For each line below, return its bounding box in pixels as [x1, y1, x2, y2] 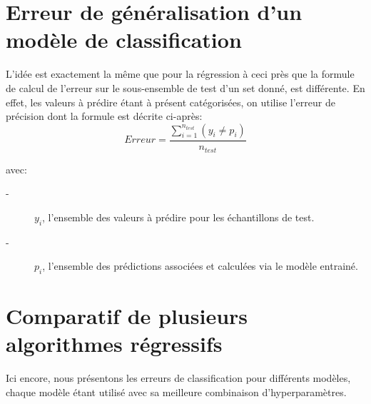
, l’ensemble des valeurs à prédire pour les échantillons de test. [42, 209, 315, 224]
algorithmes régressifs [6, 329, 223, 358]
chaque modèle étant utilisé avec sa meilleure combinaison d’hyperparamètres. [6, 384, 347, 399]
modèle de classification [6, 25, 242, 54]
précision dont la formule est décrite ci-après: [6, 108, 203, 123]
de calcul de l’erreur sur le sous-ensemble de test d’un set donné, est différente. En [6, 80, 365, 95]
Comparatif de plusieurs [6, 301, 248, 330]
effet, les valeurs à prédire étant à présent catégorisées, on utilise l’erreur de [6, 94, 335, 109]
